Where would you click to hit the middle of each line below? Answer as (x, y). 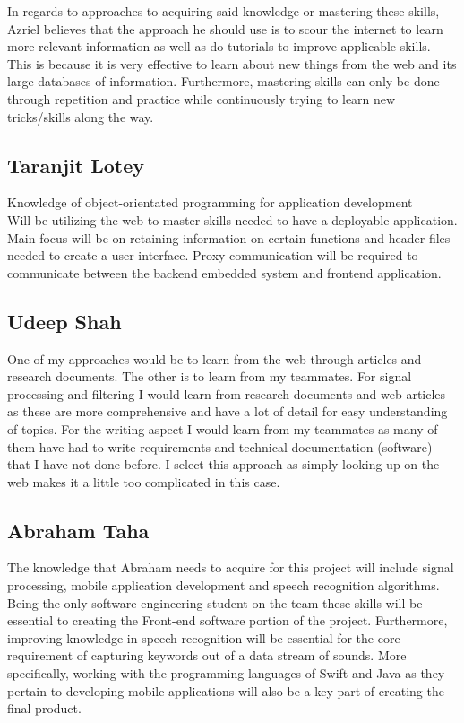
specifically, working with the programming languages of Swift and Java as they (226, 673)
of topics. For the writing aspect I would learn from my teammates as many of (223, 428)
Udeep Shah (64, 321)
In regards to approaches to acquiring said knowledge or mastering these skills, (223, 11)
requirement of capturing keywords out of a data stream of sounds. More (207, 655)
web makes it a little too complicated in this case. (144, 481)
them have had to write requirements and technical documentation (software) (220, 446)
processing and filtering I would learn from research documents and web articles (227, 393)
